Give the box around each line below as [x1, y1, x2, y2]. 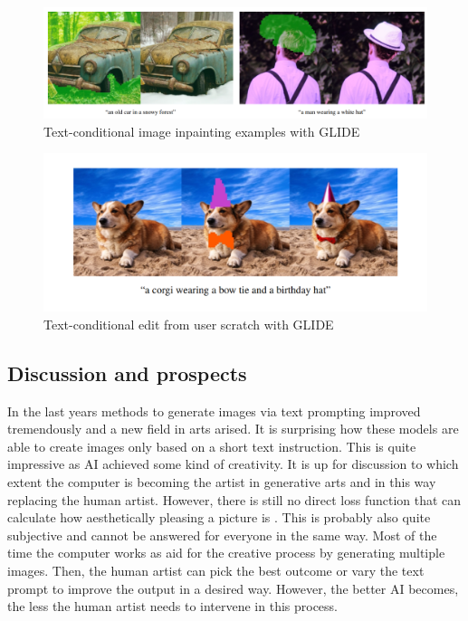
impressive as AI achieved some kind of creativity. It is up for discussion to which [7, 454, 459, 473]
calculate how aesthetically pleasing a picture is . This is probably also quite [7, 508, 431, 527]
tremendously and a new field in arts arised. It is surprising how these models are [7, 419, 459, 438]
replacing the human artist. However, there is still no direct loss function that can [7, 490, 462, 509]
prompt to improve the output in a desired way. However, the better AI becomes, [7, 578, 459, 597]
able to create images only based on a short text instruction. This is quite [7, 436, 416, 455]
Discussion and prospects [7, 358, 247, 387]
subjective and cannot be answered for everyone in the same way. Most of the [7, 525, 437, 544]
